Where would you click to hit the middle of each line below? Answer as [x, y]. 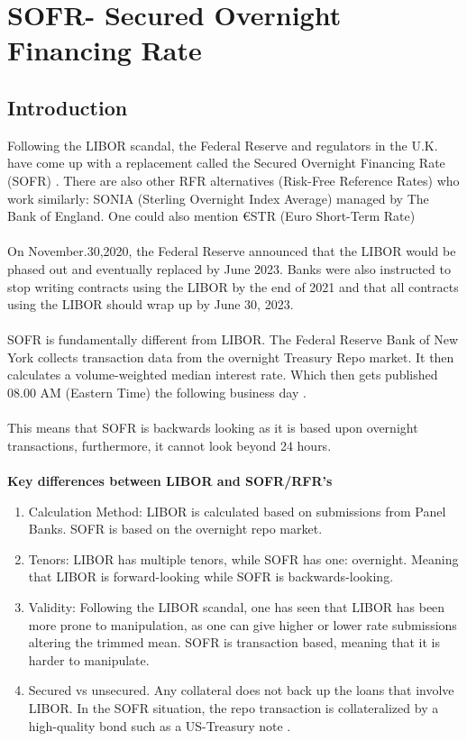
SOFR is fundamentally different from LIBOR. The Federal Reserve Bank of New [233, 339]
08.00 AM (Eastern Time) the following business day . [157, 393]
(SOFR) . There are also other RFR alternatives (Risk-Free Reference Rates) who [233, 180]
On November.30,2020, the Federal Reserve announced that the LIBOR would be [232, 251]
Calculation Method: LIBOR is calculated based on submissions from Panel [237, 511]
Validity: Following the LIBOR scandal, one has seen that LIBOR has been [237, 607]
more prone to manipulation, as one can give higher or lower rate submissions [243, 624]
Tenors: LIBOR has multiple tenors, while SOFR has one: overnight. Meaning [243, 558]
